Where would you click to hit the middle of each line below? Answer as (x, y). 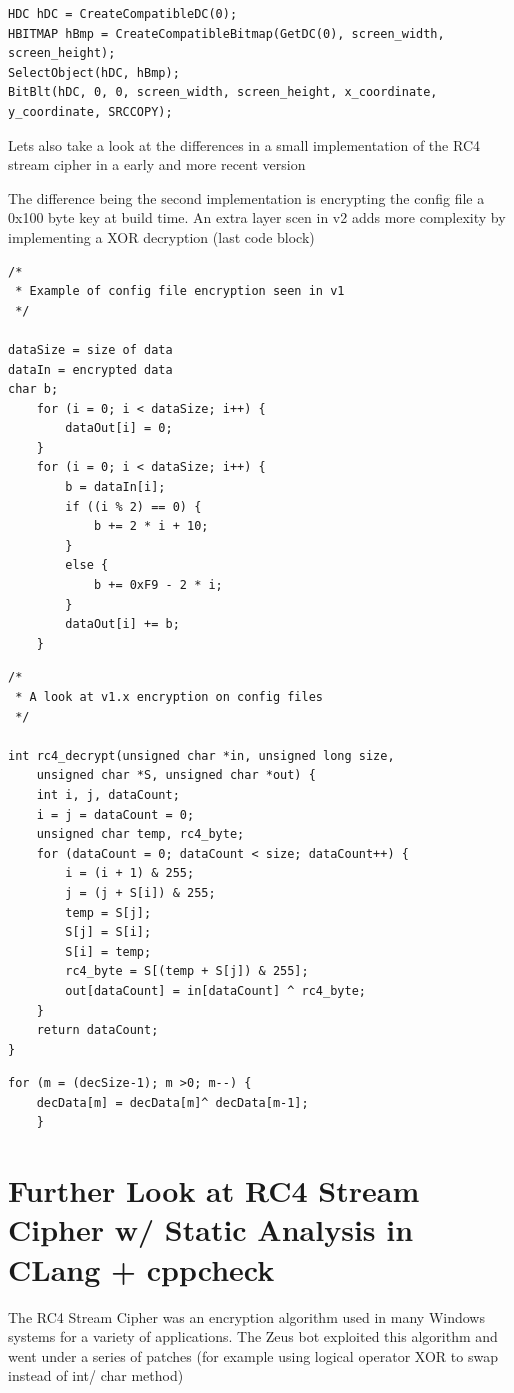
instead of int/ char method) (96, 1375)
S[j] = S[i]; (108, 932)
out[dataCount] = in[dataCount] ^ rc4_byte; (215, 990)
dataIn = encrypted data (90, 369)
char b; (33, 389)
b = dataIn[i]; (115, 487)
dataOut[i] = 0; (119, 428)
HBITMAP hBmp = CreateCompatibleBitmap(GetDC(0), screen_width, (226, 33)
